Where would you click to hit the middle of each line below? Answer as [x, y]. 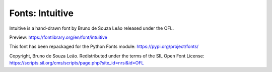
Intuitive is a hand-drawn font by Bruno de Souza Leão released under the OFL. [92, 28]
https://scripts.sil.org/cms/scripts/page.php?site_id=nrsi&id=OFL [77, 63]
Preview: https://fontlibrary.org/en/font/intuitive [58, 37]
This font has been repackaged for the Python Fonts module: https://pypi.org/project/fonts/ [104, 47]
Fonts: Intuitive [42, 13]
